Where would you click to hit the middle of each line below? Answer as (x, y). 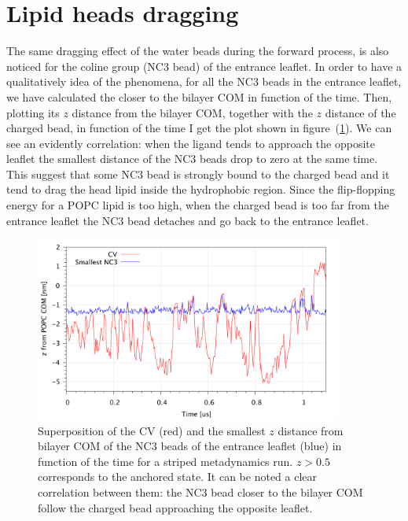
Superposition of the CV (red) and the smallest (152, 430)
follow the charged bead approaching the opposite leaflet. (175, 507)
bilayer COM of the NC (95, 446)
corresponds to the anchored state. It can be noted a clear (178, 477)
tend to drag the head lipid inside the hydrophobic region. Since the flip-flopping (201, 189)
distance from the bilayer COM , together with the (192, 112)
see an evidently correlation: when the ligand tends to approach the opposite (191, 143)
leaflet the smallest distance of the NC (99, 159)
